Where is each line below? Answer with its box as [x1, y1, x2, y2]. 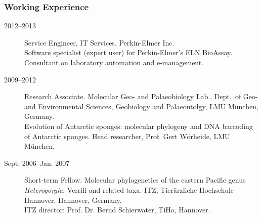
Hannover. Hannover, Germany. [24, 194, 122, 205]
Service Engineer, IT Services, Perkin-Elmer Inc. [24, 37, 174, 48]
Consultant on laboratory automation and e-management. [24, 57, 204, 67]
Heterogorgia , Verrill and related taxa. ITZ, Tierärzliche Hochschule [24, 184, 234, 195]
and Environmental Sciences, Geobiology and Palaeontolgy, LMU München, [24, 101, 258, 111]
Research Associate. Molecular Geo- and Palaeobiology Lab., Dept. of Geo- [24, 91, 258, 102]
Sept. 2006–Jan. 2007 [4, 157, 70, 168]
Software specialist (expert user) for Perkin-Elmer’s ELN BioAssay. [24, 47, 233, 58]
